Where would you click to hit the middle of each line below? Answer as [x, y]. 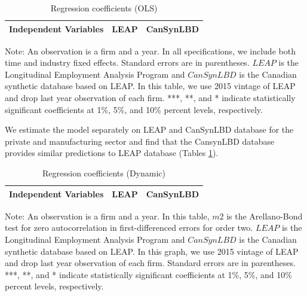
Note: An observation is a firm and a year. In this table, [107, 216]
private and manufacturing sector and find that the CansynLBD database [140, 141]
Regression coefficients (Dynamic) [104, 173]
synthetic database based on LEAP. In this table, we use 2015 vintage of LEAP [150, 86]
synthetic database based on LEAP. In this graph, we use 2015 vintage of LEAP [152, 251]
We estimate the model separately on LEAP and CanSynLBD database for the [149, 129]
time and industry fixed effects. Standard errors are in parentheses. [127, 62]
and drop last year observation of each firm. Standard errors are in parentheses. [150, 263]
